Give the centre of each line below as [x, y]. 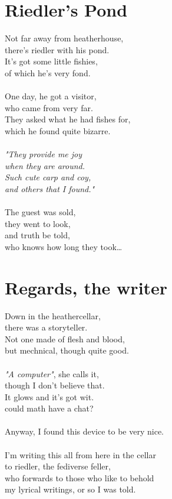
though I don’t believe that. [55, 385]
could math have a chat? [49, 408]
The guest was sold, [40, 212]
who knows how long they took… [64, 246]
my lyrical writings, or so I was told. [70, 489]
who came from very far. [49, 107]
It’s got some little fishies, [51, 61]
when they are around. [45, 165]
